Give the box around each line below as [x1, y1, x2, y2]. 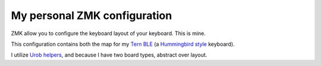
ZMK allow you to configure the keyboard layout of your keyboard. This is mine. [11, 30, 206, 37]
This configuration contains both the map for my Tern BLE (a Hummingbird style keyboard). [11, 40, 235, 48]
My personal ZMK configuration [11, 9, 172, 22]
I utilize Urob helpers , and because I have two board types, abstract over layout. [11, 51, 207, 59]
